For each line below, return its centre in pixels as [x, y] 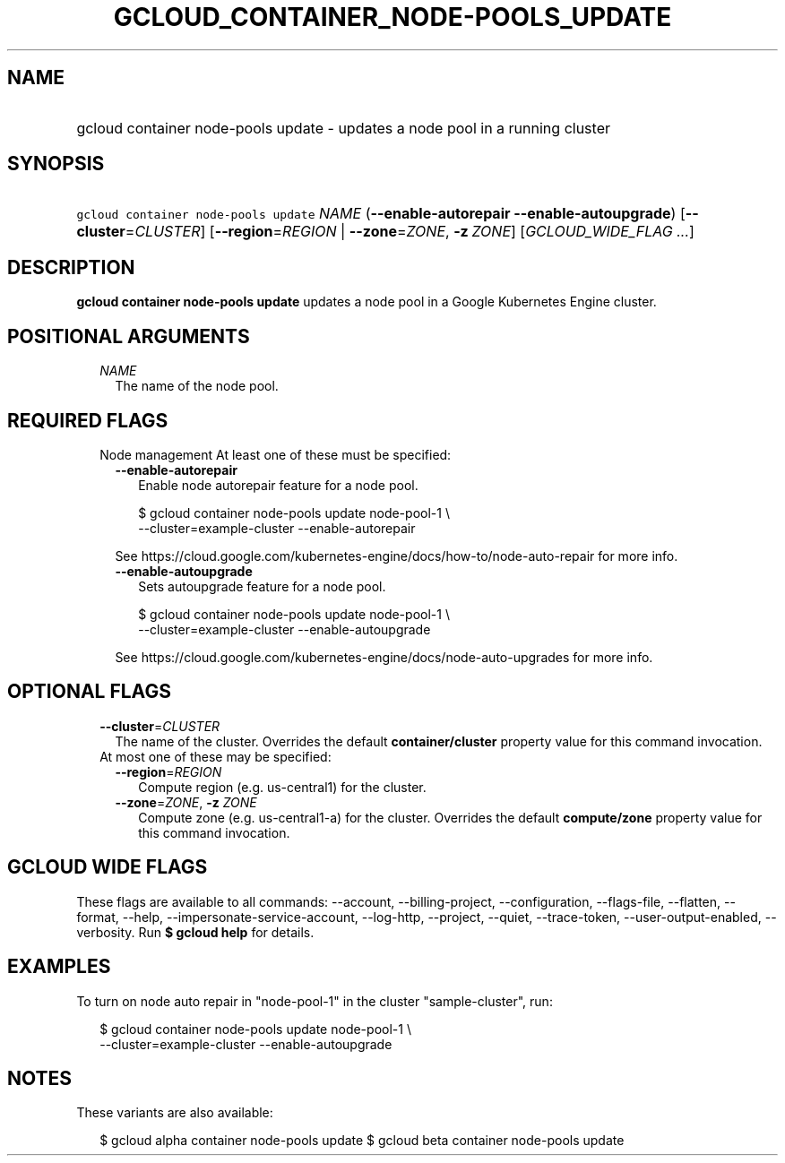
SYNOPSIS [56, 164]
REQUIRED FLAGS [88, 420]
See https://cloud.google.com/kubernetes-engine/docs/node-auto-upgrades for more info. [384, 657]
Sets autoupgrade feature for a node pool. [262, 586]
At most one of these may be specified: [216, 756]
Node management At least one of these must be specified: [276, 454]
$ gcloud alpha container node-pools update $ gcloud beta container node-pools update [362, 1141]
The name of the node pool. [197, 386]
